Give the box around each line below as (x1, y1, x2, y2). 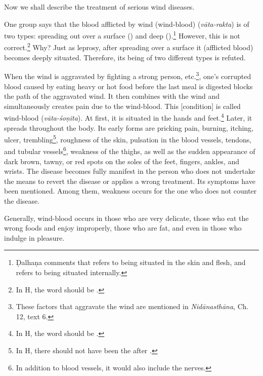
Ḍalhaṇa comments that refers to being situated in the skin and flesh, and (16, 257, 246, 268)
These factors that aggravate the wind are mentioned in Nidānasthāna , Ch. (16, 301, 249, 312)
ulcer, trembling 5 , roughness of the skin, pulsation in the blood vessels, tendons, (4, 133, 252, 144)
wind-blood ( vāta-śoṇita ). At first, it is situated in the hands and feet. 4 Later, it (4, 111, 252, 123)
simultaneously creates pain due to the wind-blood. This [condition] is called (4, 100, 241, 111)
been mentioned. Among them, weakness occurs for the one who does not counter (4, 185, 257, 196)
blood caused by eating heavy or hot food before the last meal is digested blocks (4, 81, 253, 91)
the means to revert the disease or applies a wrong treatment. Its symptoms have (4, 175, 255, 186)
